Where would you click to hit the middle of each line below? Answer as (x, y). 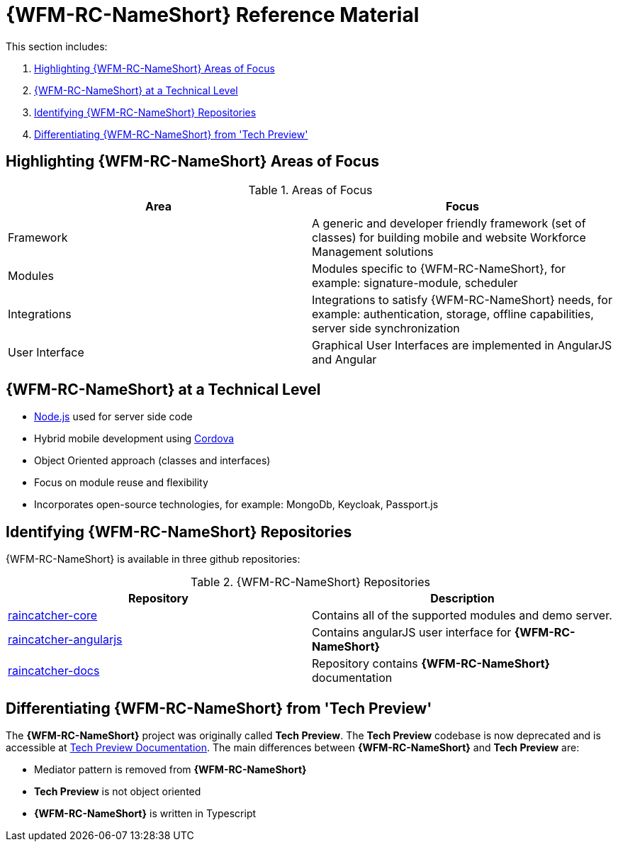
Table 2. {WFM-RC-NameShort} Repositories (310, 582)
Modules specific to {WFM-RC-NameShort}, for (439, 268)
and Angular (344, 359)
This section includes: (57, 46)
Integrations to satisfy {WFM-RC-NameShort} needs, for (462, 299)
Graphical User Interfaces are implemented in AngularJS (462, 345)
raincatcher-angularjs (65, 640)
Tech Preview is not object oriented (118, 792)
